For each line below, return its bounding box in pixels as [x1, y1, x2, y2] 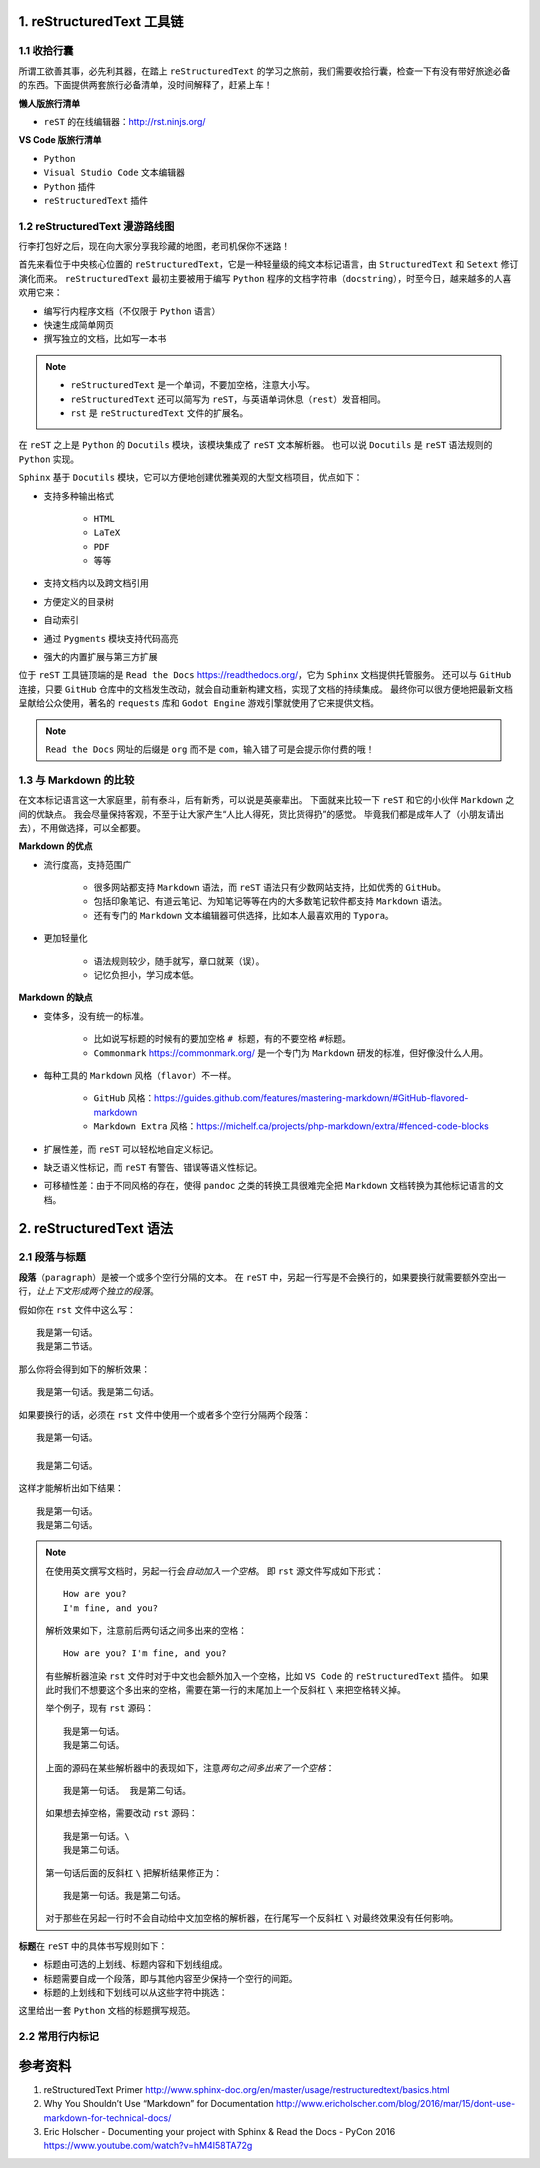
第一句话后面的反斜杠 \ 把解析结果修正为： [45, 1866, 223, 1879]
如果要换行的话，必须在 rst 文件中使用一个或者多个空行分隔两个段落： [18, 1408, 312, 1420]
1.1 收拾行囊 [18, 44, 74, 58]
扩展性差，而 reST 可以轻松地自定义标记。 [43, 1143, 219, 1155]
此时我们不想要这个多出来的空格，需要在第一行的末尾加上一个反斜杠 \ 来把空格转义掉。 [45, 1684, 407, 1696]
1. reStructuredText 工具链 [18, 13, 184, 30]
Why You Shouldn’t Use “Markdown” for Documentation [43, 2098, 274, 2110]
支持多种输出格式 [43, 490, 114, 502]
